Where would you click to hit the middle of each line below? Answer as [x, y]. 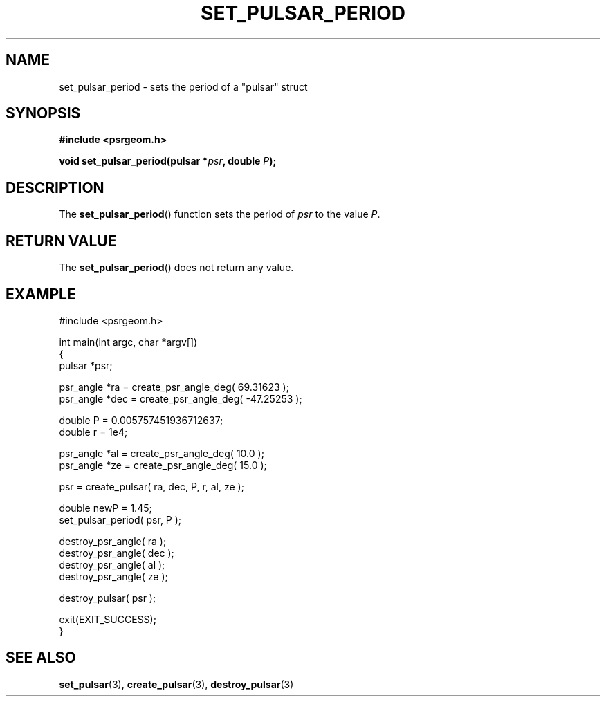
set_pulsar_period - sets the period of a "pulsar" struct [183, 86]
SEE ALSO [41, 658]
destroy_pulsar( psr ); [108, 598]
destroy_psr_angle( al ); [112, 564]
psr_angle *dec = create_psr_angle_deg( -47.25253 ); [181, 398]
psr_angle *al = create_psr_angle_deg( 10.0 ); [162, 453]
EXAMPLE [41, 294]
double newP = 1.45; [105, 508]
